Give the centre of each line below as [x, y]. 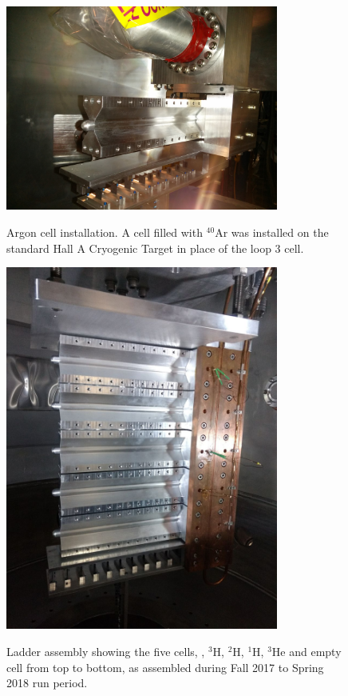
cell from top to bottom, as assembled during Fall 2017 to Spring [165, 667]
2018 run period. [47, 683]
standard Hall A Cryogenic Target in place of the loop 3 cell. [155, 248]
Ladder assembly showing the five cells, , [106, 652]
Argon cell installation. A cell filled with [105, 232]
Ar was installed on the [272, 232]
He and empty [306, 652]
